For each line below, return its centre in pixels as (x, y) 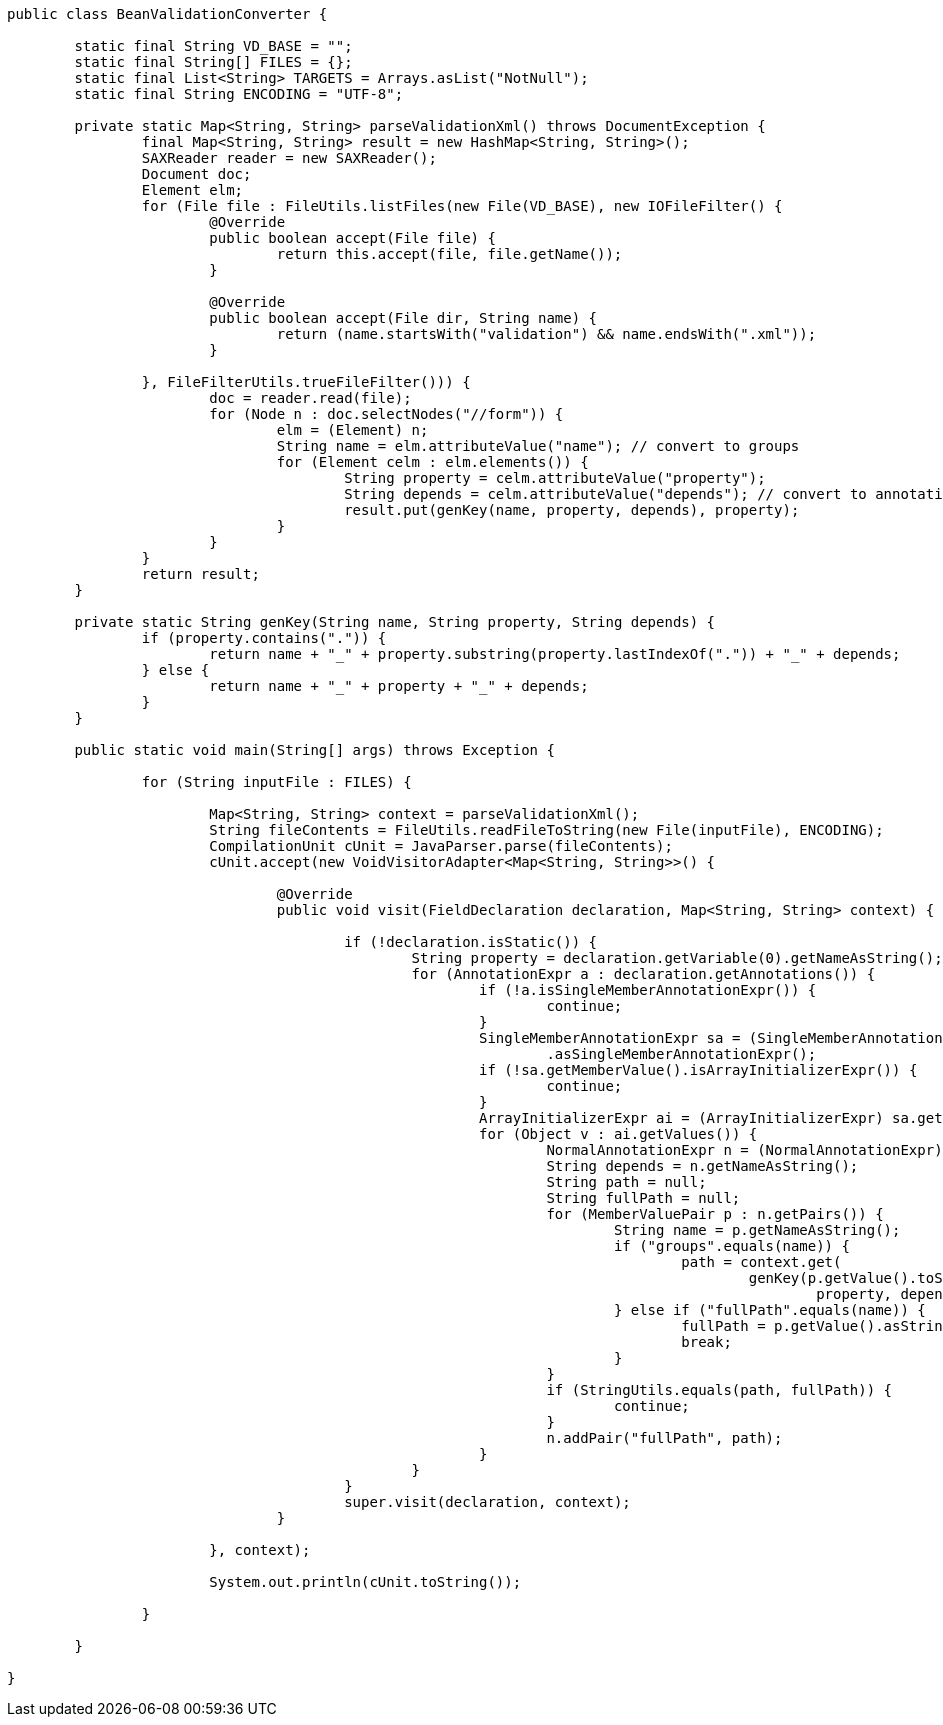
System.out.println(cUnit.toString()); (365, 1582)
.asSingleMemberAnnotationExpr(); (681, 1054)
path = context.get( (761, 1262)
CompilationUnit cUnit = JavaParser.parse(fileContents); (441, 846)
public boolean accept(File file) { (352, 238)
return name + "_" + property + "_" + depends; (399, 686)
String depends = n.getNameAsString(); (702, 1166)
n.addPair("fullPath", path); (664, 1438)
